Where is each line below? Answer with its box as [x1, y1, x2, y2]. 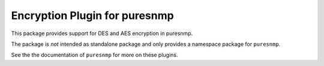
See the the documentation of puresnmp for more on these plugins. [11, 51, 178, 59]
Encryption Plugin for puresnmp [11, 9, 174, 22]
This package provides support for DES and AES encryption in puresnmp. [11, 30, 193, 37]
